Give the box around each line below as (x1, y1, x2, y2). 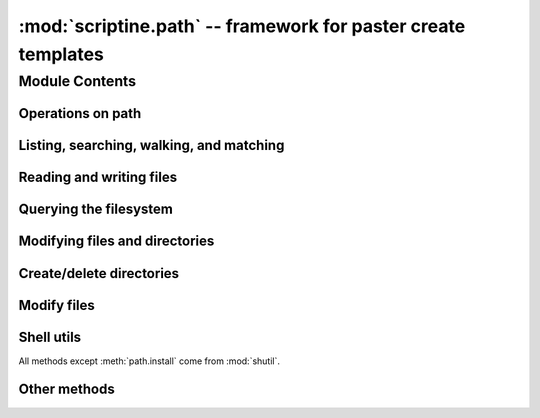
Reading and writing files (18, 169, 178, 186)
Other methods (18, 381, 115, 398)
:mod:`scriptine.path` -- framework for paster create (18, 15, 466, 37)
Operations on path (18, 105, 142, 122)
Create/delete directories (18, 265, 180, 282)
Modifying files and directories (18, 233, 215, 250)
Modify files (18, 296, 95, 314)
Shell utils (18, 328, 82, 345)
